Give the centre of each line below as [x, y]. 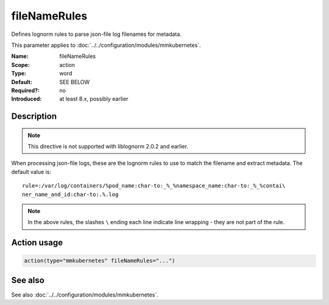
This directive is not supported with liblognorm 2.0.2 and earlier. [108, 147]
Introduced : [27, 99]
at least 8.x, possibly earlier [94, 99]
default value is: [31, 172]
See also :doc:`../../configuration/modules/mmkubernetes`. [85, 295]
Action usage [37, 243]
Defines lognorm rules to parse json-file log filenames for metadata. [97, 34]
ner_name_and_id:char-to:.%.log [70, 194]
